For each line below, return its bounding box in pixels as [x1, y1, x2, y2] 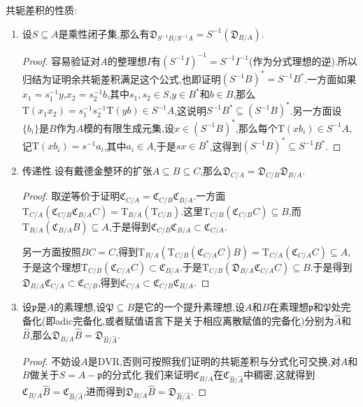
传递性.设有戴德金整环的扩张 [22, 163, 152, 178]
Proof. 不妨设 [22, 353, 81, 368]
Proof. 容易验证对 [22, 53, 101, 68]
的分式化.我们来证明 [102, 367, 194, 382]
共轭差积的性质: [6, 3, 77, 17]
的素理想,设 [54, 299, 106, 314]
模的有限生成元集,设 [83, 120, 175, 135]
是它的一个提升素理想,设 [134, 299, 245, 314]
